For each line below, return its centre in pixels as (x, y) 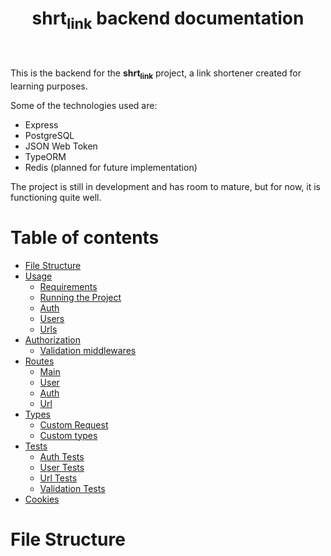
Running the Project (80, 297)
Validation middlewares (88, 350)
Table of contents (85, 237)
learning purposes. (49, 86)
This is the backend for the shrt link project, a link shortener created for (156, 74)
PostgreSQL (49, 135)
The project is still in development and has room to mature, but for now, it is (165, 186)
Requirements (68, 286)
